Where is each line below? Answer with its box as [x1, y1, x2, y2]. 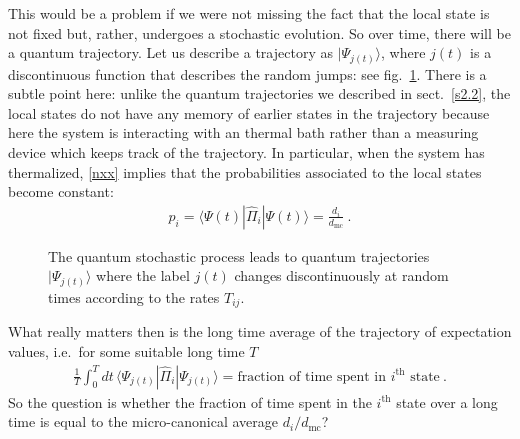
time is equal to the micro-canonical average [8, 411, 279, 432]
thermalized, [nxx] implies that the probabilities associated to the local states [8, 161, 482, 182]
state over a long [396, 391, 498, 412]
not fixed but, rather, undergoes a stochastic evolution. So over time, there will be [8, 22, 511, 43]
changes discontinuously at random [234, 265, 449, 286]
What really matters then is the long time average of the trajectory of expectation [8, 321, 512, 342]
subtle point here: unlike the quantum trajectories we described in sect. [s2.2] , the [8, 83, 511, 104]
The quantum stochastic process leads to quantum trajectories [48, 245, 430, 266]
